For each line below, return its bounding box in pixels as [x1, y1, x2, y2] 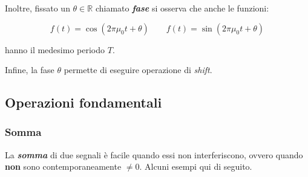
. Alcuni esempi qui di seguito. [139, 160, 252, 173]
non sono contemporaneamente [5, 160, 122, 173]
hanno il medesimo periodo [5, 43, 105, 56]
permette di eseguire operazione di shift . [64, 63, 212, 76]
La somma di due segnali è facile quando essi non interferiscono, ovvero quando [5, 148, 303, 161]
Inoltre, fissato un [5, 2, 70, 14]
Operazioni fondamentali [5, 93, 162, 112]
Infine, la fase [5, 63, 54, 76]
